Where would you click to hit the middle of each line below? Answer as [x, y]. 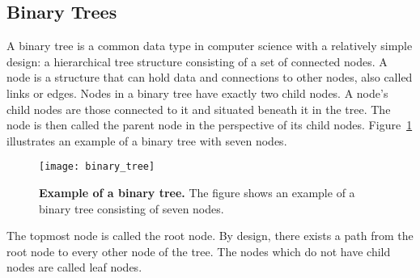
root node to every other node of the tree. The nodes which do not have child [199, 251]
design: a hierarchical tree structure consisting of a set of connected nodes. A [197, 61]
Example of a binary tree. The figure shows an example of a [197, 193]
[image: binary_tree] [97, 167]
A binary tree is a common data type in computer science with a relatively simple [210, 46]
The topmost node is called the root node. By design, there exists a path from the [210, 236]
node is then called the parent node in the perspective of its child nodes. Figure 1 [210, 125]
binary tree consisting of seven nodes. [132, 208]
